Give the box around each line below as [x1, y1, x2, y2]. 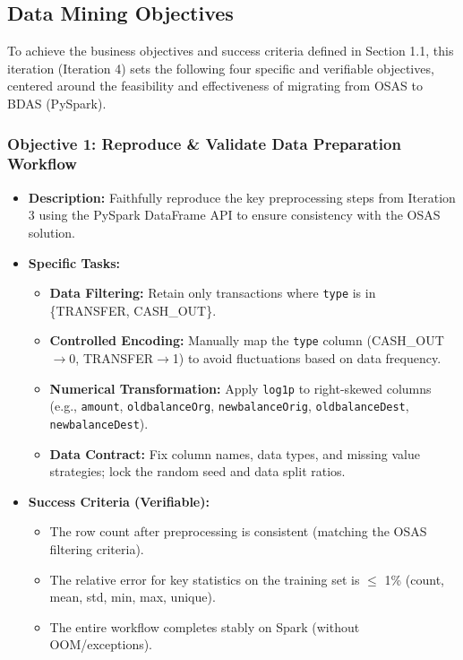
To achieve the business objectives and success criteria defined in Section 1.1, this [7, 41, 454, 60]
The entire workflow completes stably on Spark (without [49, 617, 360, 636]
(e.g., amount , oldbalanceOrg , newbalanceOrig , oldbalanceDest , [49, 396, 409, 415]
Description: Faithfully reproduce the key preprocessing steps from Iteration [28, 187, 456, 206]
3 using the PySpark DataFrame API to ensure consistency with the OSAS [28, 205, 441, 224]
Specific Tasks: [28, 253, 120, 272]
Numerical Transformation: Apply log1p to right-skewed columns [49, 378, 432, 397]
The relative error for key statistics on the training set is [49, 569, 360, 588]
